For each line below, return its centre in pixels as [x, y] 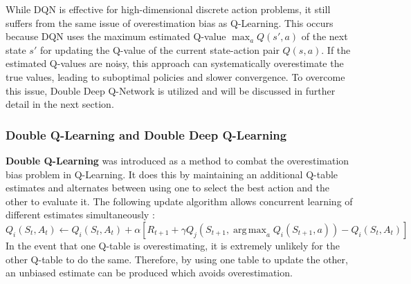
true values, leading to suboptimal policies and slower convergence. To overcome [175, 76]
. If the [336, 49]
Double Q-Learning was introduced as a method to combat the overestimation [177, 160]
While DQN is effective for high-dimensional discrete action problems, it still [168, 9]
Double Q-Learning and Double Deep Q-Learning [146, 134]
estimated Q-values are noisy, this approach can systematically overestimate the [175, 63]
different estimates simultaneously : [80, 215]
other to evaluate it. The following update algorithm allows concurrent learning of [179, 201]
